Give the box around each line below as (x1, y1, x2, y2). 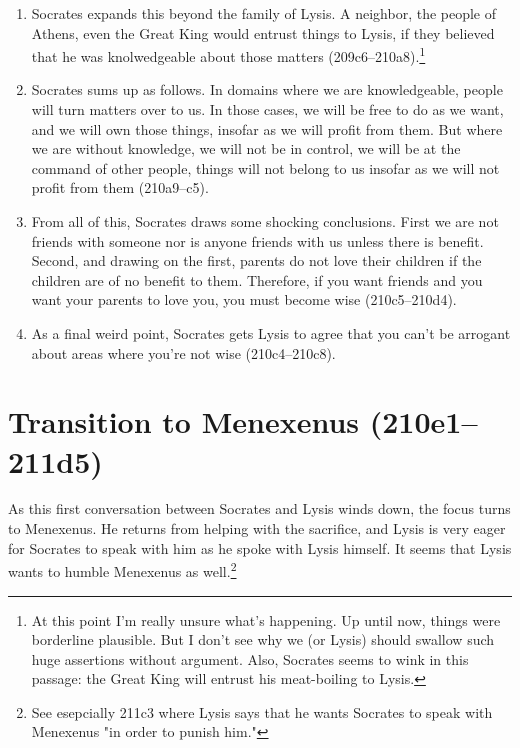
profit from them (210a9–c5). (31, 177, 209, 198)
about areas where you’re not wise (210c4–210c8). (31, 342, 336, 363)
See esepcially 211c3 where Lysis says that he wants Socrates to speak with (31, 701, 493, 722)
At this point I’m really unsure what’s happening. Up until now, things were (31, 609, 501, 630)
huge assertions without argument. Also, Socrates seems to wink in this (31, 648, 469, 669)
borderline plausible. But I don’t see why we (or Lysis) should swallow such (31, 629, 495, 650)
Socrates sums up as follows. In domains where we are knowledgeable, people (31, 79, 503, 100)
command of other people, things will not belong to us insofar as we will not (31, 157, 500, 178)
